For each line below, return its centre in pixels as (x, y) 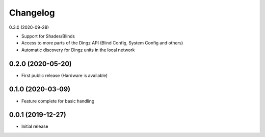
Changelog (32, 13)
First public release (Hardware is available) (65, 75)
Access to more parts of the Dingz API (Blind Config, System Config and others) (102, 43)
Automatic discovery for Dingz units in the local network (78, 50)
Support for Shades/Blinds (48, 36)
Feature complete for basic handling (58, 101)
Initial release (35, 126)
